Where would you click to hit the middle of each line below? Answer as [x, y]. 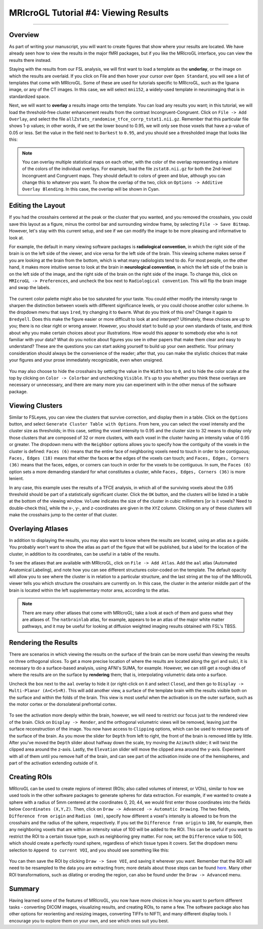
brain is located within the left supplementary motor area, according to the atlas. [89, 590]
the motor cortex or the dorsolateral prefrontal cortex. [63, 704]
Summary [24, 889]
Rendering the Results [43, 643]
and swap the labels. [30, 288]
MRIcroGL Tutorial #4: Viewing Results [89, 13]
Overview [24, 35]
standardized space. [29, 96]
